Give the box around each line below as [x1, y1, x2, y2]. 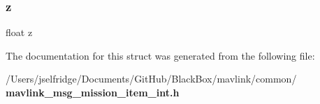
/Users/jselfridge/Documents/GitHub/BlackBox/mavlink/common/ [6, 71, 297, 86]
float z [6, 25, 33, 40]
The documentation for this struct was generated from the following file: [6, 48, 315, 62]
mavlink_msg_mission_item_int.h [6, 85, 180, 99]
